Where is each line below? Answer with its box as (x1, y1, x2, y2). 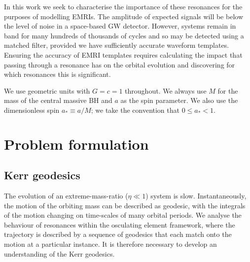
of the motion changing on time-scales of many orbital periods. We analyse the (4, 210, 242, 220)
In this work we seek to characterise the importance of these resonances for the (4, 1, 243, 11)
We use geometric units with (4, 85, 90, 96)
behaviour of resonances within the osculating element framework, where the (4, 219, 235, 229)
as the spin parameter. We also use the (120, 95, 238, 105)
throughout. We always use (125, 85, 207, 96)
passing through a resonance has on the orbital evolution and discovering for (4, 59, 235, 69)
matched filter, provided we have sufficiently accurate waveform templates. (4, 40, 229, 50)
